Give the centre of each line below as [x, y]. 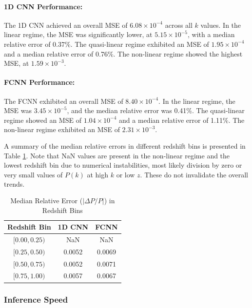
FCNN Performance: [39, 82]
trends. [14, 184]
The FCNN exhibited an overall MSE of [64, 101]
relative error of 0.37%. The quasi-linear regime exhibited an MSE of [107, 44]
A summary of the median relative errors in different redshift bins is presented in [125, 145]
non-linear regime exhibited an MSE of [62, 129]
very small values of [33, 174]
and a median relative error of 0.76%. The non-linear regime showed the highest [123, 53]
